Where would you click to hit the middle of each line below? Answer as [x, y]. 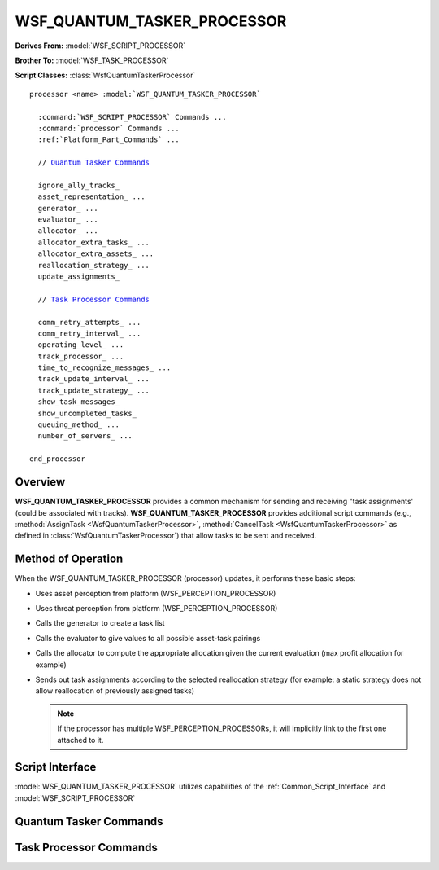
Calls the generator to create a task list [100, 623]
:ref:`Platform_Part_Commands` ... [109, 140]
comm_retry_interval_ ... [89, 333]
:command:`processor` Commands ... [109, 128]
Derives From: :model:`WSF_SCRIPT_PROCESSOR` [100, 46]
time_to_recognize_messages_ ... [104, 368]
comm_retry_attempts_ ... [89, 322]
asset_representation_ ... [91, 197]
